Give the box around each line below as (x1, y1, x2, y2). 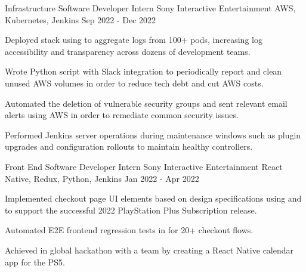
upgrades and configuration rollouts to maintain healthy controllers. (5, 140, 253, 153)
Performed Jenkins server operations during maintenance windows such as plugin (5, 128, 301, 141)
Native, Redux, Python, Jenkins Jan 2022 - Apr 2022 (5, 172, 199, 184)
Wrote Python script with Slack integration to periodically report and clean (5, 65, 282, 78)
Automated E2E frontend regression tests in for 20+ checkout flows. (5, 224, 254, 236)
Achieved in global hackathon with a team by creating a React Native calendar (5, 243, 294, 256)
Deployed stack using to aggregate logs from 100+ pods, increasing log (5, 33, 262, 46)
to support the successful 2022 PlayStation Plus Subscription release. (5, 203, 257, 216)
